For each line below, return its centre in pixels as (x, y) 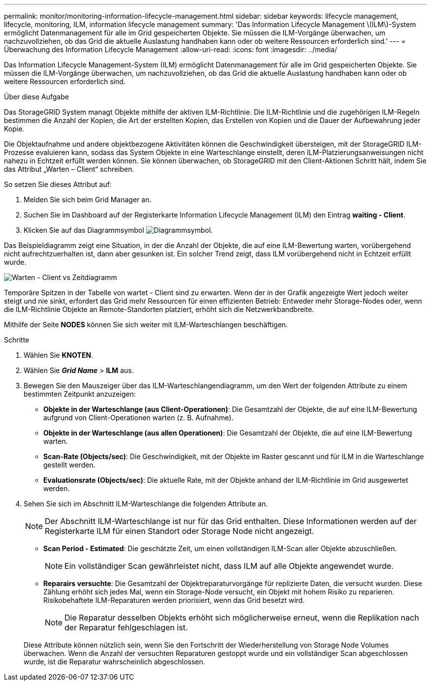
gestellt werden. (69, 465)
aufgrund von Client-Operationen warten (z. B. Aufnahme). (139, 418)
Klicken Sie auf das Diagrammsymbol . (118, 230)
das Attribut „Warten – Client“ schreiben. (69, 169)
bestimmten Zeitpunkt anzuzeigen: (80, 394)
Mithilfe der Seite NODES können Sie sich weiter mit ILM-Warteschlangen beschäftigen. (146, 325)
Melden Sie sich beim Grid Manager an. (88, 200)
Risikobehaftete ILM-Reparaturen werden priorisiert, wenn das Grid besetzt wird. (174, 600)
